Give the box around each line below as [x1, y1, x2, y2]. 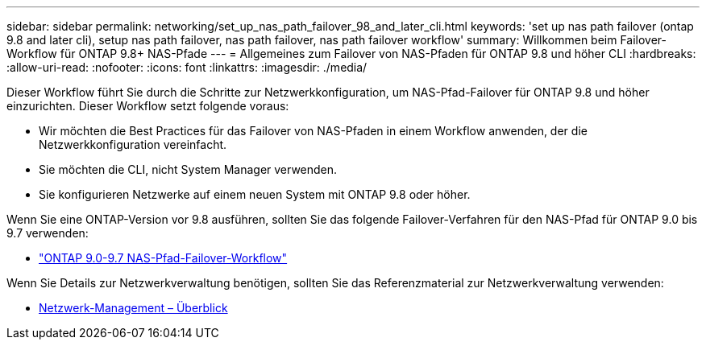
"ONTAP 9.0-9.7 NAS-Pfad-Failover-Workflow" [39, 251, 288, 265]
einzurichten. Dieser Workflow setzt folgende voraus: [6, 99, 289, 113]
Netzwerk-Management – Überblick [39, 301, 228, 315]
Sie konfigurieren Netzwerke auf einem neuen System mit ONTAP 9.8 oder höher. [39, 187, 471, 201]
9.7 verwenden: [6, 226, 89, 240]
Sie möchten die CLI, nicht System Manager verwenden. [39, 163, 338, 176]
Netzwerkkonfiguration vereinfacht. [39, 138, 227, 151]
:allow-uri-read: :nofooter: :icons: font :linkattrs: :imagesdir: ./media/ [6, 60, 368, 74]
